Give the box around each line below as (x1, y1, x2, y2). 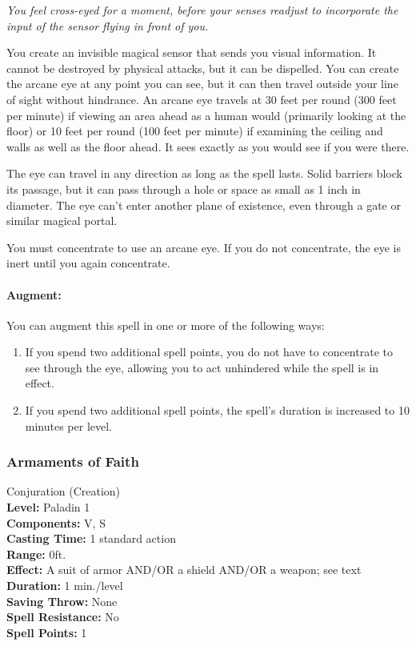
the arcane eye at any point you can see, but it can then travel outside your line (6, 75, 398, 92)
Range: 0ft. (6, 545, 66, 562)
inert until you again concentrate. (6, 255, 170, 271)
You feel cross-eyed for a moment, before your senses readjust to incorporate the (6, 2, 398, 18)
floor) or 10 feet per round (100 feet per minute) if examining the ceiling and (6, 122, 383, 139)
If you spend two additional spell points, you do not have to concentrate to (25, 343, 393, 360)
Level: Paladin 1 (6, 499, 90, 516)
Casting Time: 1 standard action (6, 530, 176, 547)
